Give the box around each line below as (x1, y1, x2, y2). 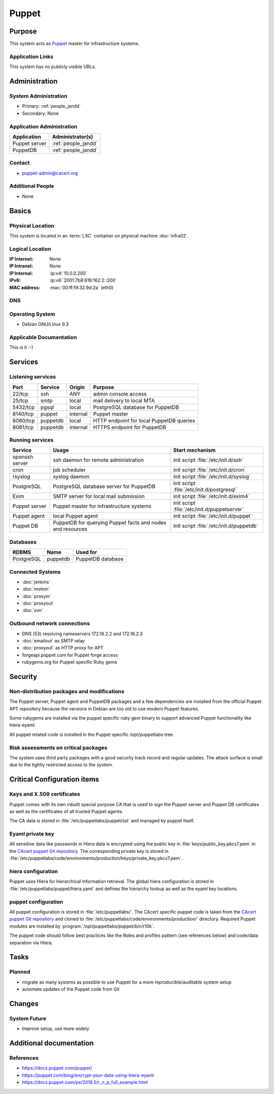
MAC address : (9, 284, 41, 290)
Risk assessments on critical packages (9, 744, 108, 751)
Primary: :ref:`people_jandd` (22, 103, 81, 109)
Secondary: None (22, 110, 59, 116)
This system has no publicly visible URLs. (9, 64, 96, 70)
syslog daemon (53, 473, 90, 480)
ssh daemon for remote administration (53, 457, 144, 464)
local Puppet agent (53, 513, 98, 520)
